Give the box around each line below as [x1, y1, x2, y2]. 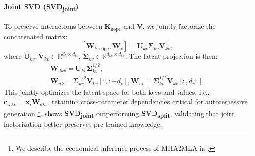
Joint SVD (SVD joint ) [4, 1, 79, 13]
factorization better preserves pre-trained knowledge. [4, 119, 162, 129]
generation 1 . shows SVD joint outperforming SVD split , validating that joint [4, 106, 235, 119]
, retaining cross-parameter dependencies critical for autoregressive [48, 96, 248, 106]
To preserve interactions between [4, 21, 102, 31]
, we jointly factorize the [142, 21, 216, 31]
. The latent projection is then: [125, 51, 218, 61]
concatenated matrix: [4, 31, 68, 41]
